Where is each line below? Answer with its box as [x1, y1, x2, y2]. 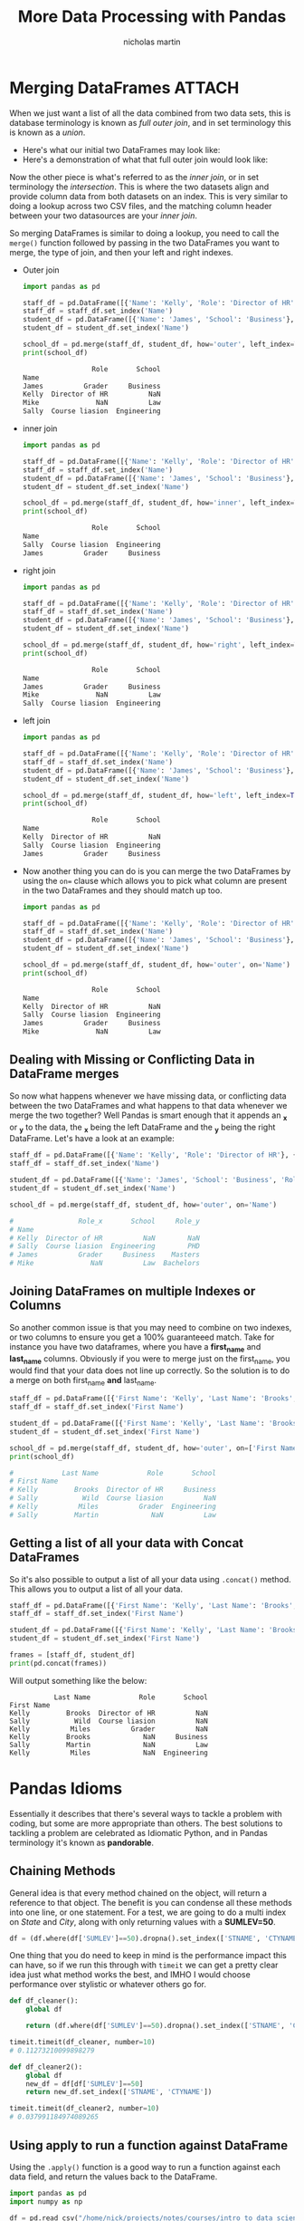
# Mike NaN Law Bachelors [9, 1259, 201, 1268]
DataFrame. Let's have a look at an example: [9, 1133, 175, 1144]
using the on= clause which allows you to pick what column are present [22, 875, 288, 886]
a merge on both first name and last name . [9, 1374, 157, 1388]
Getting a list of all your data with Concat [9, 1535, 244, 1551]
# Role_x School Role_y [9, 1216, 201, 1226]
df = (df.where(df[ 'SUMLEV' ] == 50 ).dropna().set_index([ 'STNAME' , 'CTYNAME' [9, 1934, 301, 1943]
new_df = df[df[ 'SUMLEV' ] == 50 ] [25, 2079, 144, 2089]
